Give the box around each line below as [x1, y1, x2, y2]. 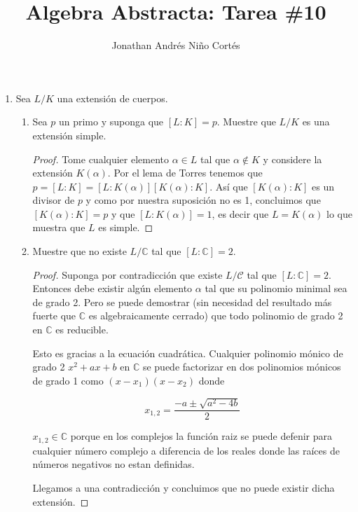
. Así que [209, 179, 248, 193]
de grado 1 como [32, 373, 104, 387]
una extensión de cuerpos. [57, 90, 168, 105]
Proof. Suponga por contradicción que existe [32, 267, 223, 282]
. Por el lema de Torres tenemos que [107, 165, 263, 180]
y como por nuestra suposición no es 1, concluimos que [85, 193, 321, 207]
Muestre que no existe [32, 244, 127, 258]
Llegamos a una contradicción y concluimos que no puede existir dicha [32, 480, 335, 494]
